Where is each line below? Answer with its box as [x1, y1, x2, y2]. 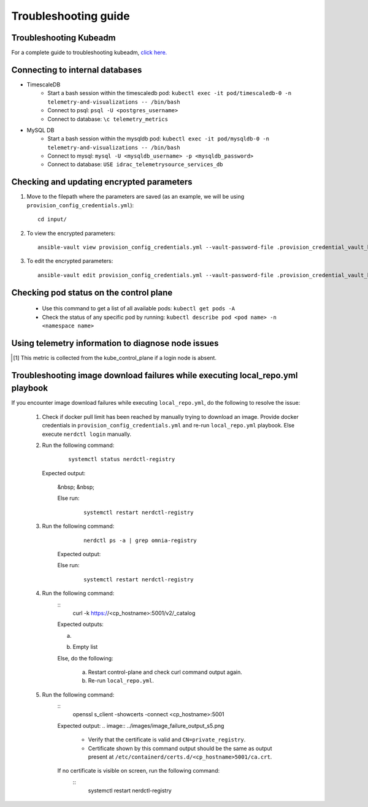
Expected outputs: [57, 621, 104, 628]
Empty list [72, 643, 98, 651]
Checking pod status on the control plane [11, 287, 173, 297]
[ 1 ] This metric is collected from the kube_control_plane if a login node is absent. [13, 354, 217, 361]
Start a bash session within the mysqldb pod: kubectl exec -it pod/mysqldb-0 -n [47, 135, 270, 142]
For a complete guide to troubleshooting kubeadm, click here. [11, 49, 167, 56]
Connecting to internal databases [11, 64, 142, 75]
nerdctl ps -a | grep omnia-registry [83, 537, 197, 544]
